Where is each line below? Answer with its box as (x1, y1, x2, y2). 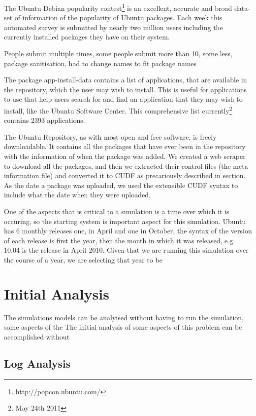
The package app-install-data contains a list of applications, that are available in (4, 75, 247, 85)
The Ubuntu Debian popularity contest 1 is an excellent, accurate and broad (4, 1, 232, 13)
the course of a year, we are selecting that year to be (4, 254, 162, 265)
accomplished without (4, 331, 70, 341)
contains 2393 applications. (4, 115, 85, 125)
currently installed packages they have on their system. (4, 32, 170, 42)
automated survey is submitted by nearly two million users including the (4, 22, 223, 32)
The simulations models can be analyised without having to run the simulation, (4, 312, 244, 322)
